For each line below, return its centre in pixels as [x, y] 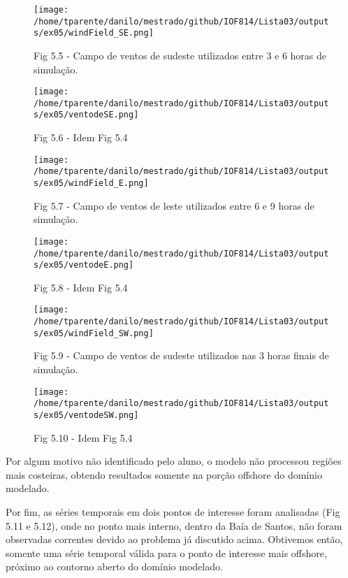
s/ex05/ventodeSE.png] [86, 115]
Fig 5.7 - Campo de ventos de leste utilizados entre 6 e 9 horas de [174, 205]
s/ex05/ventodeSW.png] [86, 415]
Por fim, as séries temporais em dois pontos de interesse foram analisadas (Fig [173, 511]
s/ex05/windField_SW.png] [94, 333]
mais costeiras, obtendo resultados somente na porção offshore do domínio [164, 474]
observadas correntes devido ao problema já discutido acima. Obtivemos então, [174, 539]
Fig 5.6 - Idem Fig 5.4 [81, 137]
